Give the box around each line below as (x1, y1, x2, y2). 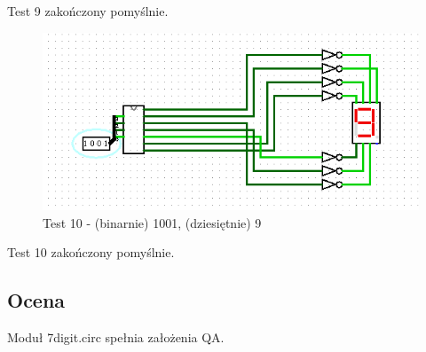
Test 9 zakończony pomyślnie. (7, 2, 169, 20)
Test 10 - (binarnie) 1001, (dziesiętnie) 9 (43, 213, 262, 231)
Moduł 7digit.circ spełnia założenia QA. (7, 328, 225, 346)
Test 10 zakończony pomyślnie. (7, 243, 175, 262)
